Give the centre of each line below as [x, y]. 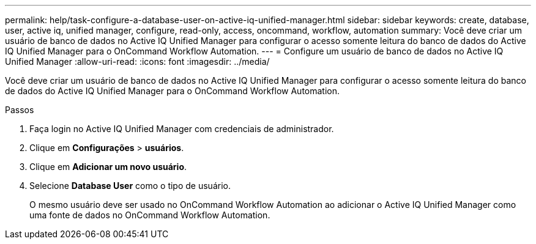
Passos [20, 110]
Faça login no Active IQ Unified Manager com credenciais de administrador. [182, 129]
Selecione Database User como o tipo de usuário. [130, 186]
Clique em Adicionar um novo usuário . [108, 167]
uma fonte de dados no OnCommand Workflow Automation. [150, 215]
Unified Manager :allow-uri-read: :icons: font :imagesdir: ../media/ [137, 61]
